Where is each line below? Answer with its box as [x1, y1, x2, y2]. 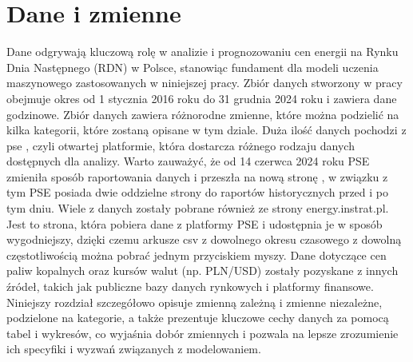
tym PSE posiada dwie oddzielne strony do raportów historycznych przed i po [6, 184, 389, 201]
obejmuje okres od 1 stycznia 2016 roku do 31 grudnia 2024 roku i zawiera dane [6, 90, 397, 106]
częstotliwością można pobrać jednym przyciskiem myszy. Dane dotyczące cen [6, 246, 387, 263]
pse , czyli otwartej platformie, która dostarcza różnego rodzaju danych [6, 137, 355, 153]
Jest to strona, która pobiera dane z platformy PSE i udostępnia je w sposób [6, 215, 383, 232]
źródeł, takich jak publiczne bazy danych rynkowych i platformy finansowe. [6, 278, 374, 295]
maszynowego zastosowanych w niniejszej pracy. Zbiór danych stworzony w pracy [6, 74, 403, 91]
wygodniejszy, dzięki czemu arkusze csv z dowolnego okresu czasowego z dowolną [6, 231, 402, 248]
